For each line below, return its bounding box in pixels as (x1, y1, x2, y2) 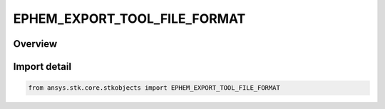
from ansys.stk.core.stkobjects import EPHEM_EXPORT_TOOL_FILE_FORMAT (28, 84, 281, 92)
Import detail (13, 61, 71, 73)
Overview (13, 38, 58, 50)
